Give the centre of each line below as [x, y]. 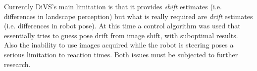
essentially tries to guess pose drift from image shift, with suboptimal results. [121, 35]
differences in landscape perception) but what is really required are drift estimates [128, 16]
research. [17, 64]
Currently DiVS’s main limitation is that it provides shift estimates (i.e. [113, 6]
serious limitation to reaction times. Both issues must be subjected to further [121, 54]
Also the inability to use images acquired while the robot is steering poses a [119, 45]
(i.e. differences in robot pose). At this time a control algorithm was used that [122, 26]
